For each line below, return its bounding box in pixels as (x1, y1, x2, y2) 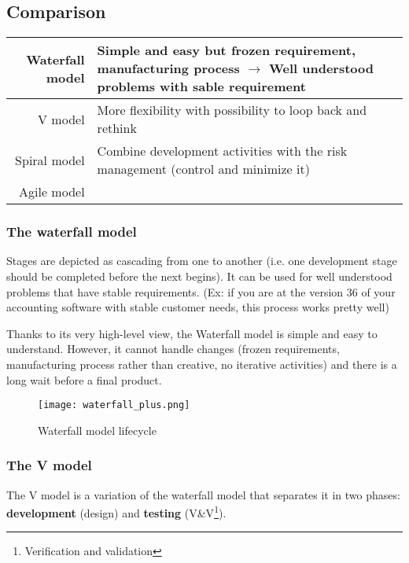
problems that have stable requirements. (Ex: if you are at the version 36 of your (6, 283, 396, 300)
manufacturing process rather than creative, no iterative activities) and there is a (6, 355, 397, 372)
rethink (97, 119, 137, 138)
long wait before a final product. (6, 371, 162, 388)
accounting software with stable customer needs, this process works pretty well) (6, 299, 389, 315)
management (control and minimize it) (97, 160, 310, 178)
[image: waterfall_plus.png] (38, 399, 190, 411)
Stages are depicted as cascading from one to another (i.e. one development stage (6, 252, 397, 269)
